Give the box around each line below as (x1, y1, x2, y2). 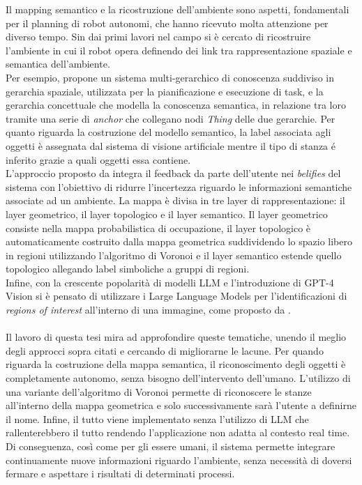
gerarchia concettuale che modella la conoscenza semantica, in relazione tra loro (6, 98, 346, 112)
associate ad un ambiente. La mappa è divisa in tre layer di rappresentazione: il (6, 193, 345, 208)
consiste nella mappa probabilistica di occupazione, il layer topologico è (6, 220, 311, 235)
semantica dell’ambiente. (6, 56, 110, 71)
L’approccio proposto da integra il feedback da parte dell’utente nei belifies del (6, 166, 341, 180)
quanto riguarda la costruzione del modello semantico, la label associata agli (6, 125, 331, 139)
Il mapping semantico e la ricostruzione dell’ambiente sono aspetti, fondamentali (6, 2, 349, 16)
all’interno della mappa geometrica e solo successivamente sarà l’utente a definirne (6, 398, 356, 413)
